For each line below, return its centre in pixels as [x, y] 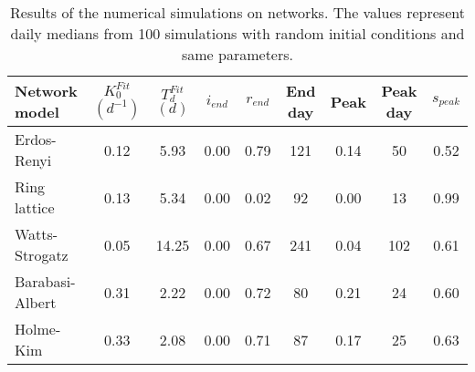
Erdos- [36, 139]
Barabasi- [45, 281]
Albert [36, 302]
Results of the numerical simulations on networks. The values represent [237, 12]
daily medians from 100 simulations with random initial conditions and [237, 33]
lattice [35, 207]
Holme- [38, 329]
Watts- [37, 234]
